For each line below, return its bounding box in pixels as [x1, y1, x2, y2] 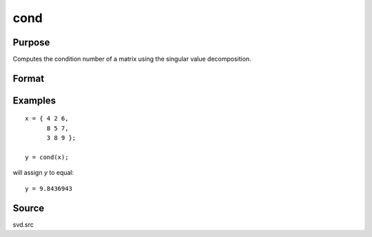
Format [12, 72, 45, 84]
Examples [12, 94, 56, 106]
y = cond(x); [25, 154, 69, 161]
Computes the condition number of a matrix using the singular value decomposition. [12, 55, 251, 63]
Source [12, 202, 45, 214]
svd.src [12, 220, 34, 229]
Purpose [12, 37, 50, 48]
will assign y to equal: [12, 169, 74, 177]
